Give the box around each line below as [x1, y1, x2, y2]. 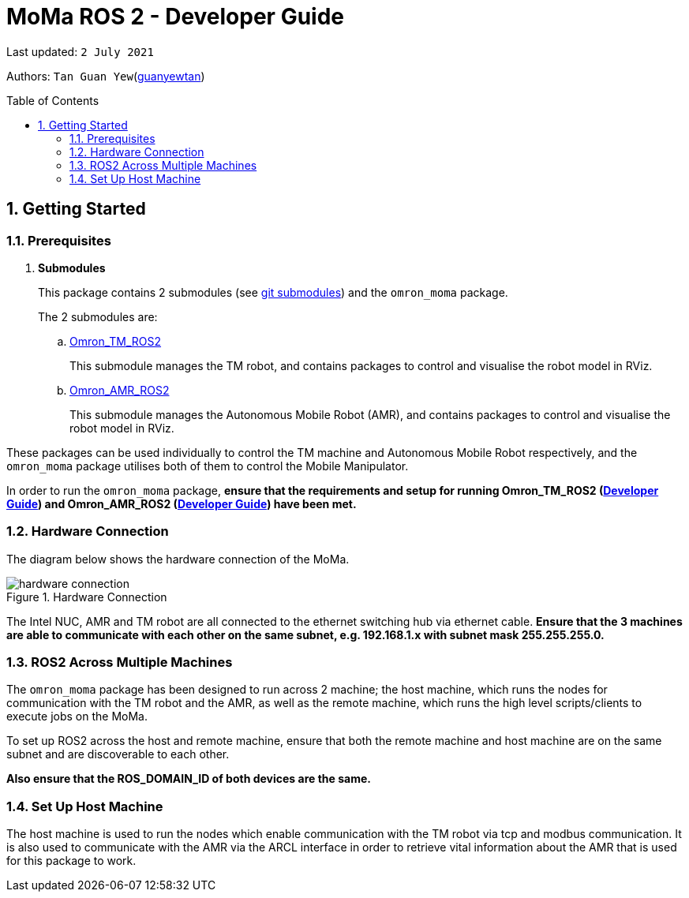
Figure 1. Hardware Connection [6, 589, 167, 604]
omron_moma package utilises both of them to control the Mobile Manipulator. [6, 458, 409, 473]
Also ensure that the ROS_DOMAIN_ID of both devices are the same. [6, 772, 371, 786]
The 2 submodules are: [38, 309, 158, 324]
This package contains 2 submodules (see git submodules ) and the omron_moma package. [38, 285, 508, 299]
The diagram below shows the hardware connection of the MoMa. [6, 552, 350, 566]
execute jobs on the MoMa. [6, 709, 148, 724]
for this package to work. [6, 854, 137, 868]
